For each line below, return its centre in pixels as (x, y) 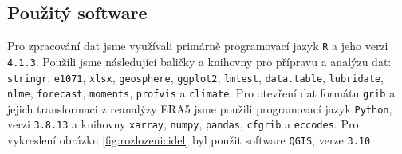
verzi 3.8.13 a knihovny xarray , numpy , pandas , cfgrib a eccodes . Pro (183, 124)
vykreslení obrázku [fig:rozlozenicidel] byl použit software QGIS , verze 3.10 (189, 140)
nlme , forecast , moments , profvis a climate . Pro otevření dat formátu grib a (201, 93)
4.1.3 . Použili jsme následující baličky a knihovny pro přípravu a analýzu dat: (199, 61)
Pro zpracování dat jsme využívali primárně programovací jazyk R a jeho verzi (198, 46)
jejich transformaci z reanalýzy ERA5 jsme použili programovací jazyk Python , (200, 108)
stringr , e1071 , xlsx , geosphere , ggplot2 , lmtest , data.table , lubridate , (195, 77)
